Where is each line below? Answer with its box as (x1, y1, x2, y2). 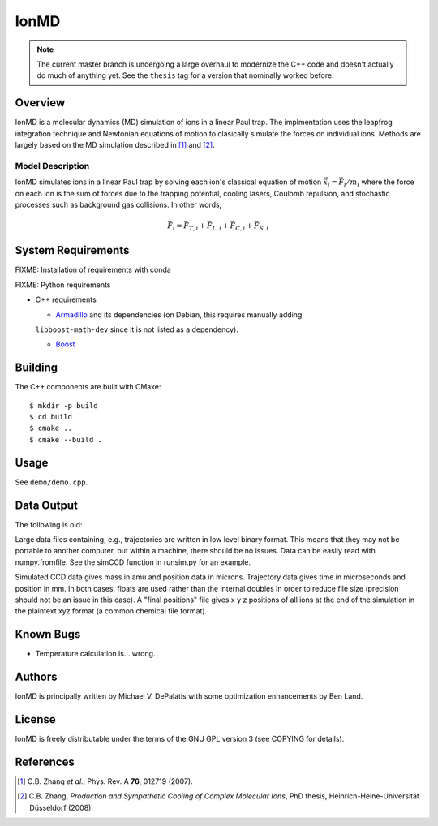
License (15, 712, 56, 726)
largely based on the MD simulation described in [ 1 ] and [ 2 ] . (15, 140, 215, 150)
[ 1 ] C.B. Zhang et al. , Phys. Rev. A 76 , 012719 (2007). (17, 776, 194, 786)
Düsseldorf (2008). (29, 802, 93, 812)
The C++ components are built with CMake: (15, 382, 161, 392)
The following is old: (15, 519, 83, 529)
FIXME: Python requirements (15, 280, 111, 290)
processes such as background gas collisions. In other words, (15, 200, 222, 209)
